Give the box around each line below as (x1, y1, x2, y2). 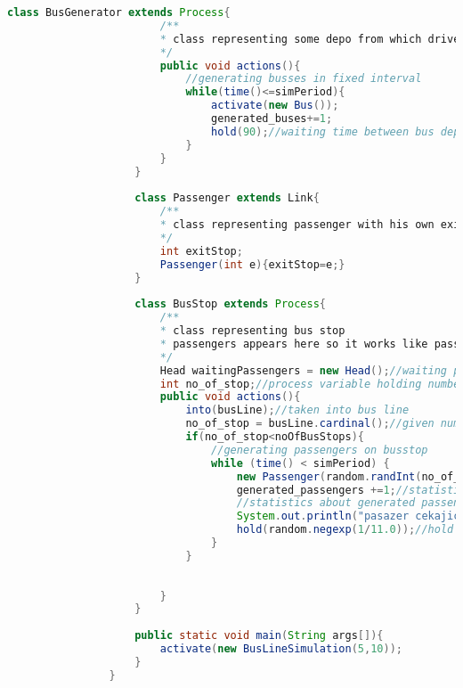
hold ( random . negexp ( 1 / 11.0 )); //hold (236, 523, 454, 536)
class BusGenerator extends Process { (7, 6, 231, 19)
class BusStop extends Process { (134, 298, 327, 311)
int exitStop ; (159, 244, 243, 258)
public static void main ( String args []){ (134, 629, 384, 643)
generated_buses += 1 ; (211, 112, 333, 125)
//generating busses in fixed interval (185, 72, 422, 86)
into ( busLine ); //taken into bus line (185, 404, 410, 417)
